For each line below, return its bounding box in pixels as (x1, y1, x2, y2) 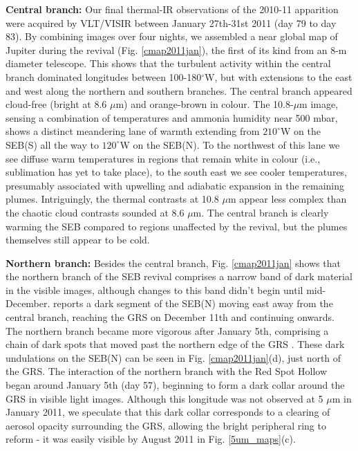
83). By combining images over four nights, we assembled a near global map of (6, 29, 338, 44)
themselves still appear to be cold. (6, 232, 150, 247)
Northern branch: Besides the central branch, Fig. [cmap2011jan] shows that (6, 255, 341, 270)
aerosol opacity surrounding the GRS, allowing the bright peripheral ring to (6, 418, 326, 432)
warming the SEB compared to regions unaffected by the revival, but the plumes (6, 219, 348, 233)
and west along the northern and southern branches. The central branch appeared (6, 83, 352, 98)
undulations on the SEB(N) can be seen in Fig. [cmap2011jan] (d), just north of (6, 350, 341, 365)
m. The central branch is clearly (193, 205, 329, 219)
